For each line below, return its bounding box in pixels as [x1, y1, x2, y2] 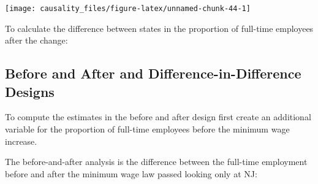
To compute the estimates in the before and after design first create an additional [5, 110, 311, 123]
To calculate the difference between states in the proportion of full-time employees [5, 21, 314, 34]
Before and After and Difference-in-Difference [5, 64, 301, 83]
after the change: [5, 34, 68, 47]
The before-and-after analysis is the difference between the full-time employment [5, 155, 308, 168]
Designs [5, 82, 55, 101]
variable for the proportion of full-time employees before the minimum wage [5, 123, 290, 136]
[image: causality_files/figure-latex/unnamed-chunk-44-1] [5, 4, 251, 13]
